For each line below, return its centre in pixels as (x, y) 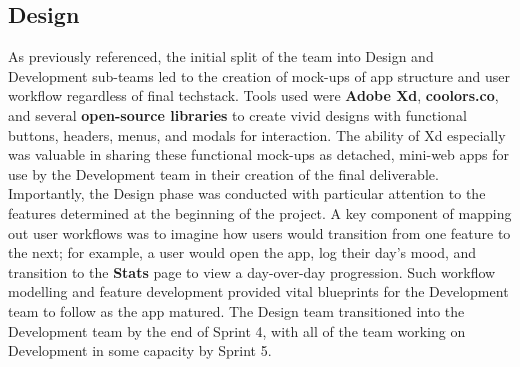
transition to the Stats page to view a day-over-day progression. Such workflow (252, 271)
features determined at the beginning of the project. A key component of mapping (260, 212)
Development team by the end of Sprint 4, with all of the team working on (237, 330)
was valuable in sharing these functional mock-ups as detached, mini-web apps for (259, 154)
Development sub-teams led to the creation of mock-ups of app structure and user (259, 75)
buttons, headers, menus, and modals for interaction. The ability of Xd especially (257, 134)
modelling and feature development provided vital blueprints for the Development (258, 291)
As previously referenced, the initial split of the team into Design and (221, 56)
